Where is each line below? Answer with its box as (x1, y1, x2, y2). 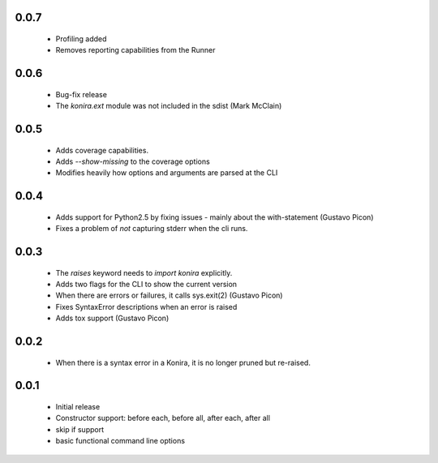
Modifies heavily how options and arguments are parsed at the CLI (55, 168, 278, 178)
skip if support (55, 424, 105, 434)
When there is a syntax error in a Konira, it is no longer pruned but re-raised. (55, 358, 311, 367)
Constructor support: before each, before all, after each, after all (55, 414, 271, 423)
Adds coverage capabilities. (55, 145, 149, 155)
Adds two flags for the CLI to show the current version (55, 279, 238, 289)
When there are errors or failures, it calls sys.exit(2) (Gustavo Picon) (55, 290, 283, 300)
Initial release (55, 401, 101, 411)
